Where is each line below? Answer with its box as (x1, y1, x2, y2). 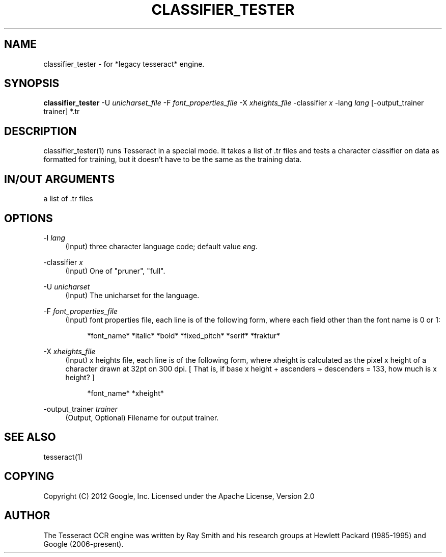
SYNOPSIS (4, 77, 60, 90)
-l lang (43, 233, 66, 242)
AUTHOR (4, 509, 50, 522)
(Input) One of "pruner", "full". (65, 266, 165, 275)
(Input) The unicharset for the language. (65, 290, 200, 300)
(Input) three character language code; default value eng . (65, 242, 258, 251)
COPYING (4, 470, 54, 483)
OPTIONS (4, 211, 53, 225)
